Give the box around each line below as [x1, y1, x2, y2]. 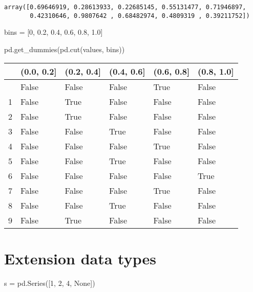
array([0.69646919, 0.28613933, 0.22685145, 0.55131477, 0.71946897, [4, 4, 246, 11]
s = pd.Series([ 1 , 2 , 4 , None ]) [4, 277, 95, 288]
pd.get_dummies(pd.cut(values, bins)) [4, 43, 125, 54]
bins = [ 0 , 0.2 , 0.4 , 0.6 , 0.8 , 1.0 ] [4, 27, 103, 37]
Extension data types [4, 248, 156, 268]
